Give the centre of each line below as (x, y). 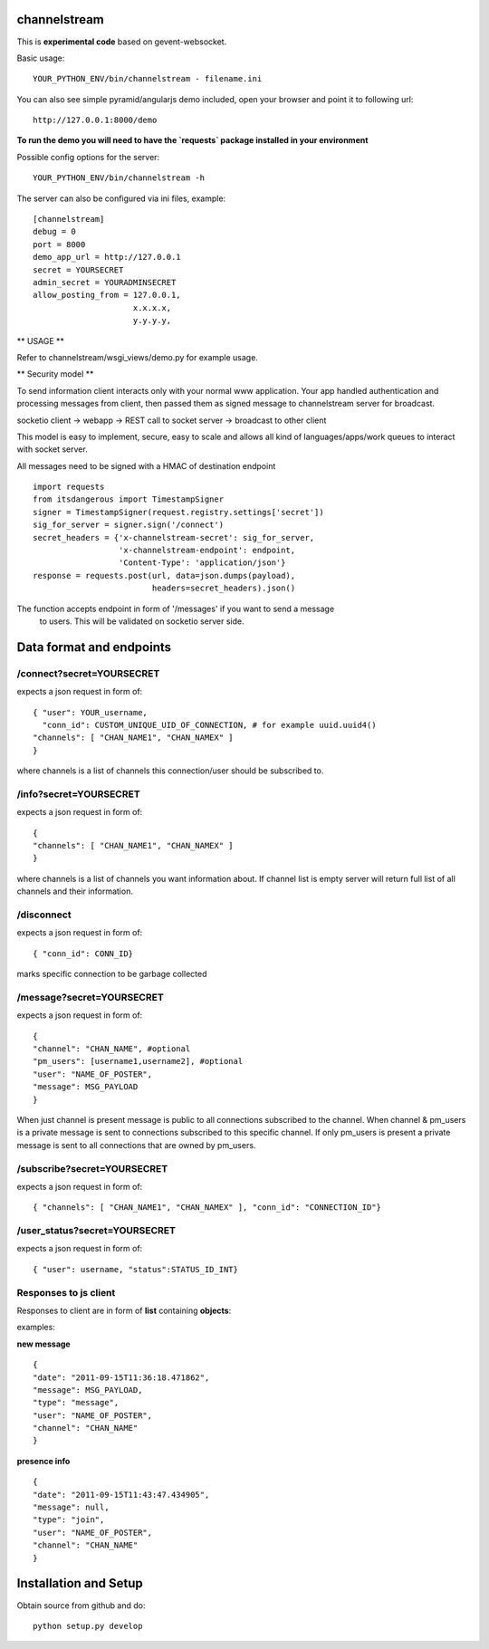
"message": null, (71, 1507)
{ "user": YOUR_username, (91, 712)
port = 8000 (59, 244)
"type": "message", (76, 1403)
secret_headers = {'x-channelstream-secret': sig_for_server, (174, 537)
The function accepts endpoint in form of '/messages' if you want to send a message (176, 609)
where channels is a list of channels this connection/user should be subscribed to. (170, 771)
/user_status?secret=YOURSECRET (96, 1231)
